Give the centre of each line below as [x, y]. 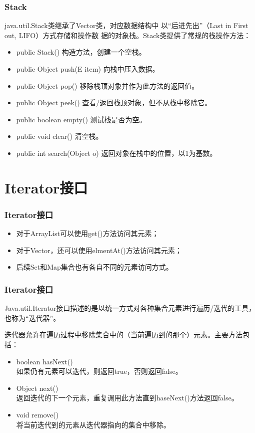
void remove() [37, 414]
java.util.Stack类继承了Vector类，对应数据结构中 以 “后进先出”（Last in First [126, 25]
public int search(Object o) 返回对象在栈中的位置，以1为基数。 [116, 153]
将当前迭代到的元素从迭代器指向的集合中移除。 [93, 424]
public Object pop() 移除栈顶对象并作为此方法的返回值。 [107, 85]
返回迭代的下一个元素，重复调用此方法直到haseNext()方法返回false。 [127, 398]
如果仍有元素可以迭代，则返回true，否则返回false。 [99, 371]
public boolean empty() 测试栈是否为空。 [81, 119]
